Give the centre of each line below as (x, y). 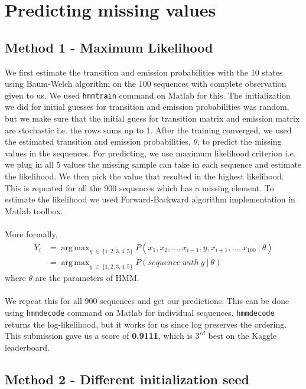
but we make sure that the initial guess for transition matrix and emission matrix (152, 118)
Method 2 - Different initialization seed (127, 379)
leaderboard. (27, 347)
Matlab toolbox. (34, 210)
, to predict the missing (239, 141)
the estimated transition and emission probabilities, (98, 141)
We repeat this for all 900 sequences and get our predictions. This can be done (147, 301)
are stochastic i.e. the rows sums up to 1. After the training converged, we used (148, 130)
